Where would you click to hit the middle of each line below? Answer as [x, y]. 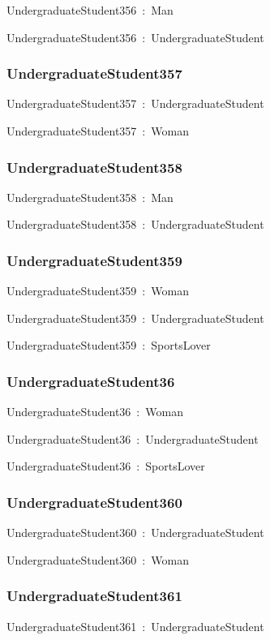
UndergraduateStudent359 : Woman [98, 291]
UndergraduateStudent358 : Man [90, 197]
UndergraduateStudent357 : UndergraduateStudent [135, 103]
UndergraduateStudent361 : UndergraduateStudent [135, 626]
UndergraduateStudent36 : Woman [95, 412]
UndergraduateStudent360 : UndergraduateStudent [135, 533]
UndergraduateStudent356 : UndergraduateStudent [135, 37]
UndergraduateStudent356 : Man [90, 10]
